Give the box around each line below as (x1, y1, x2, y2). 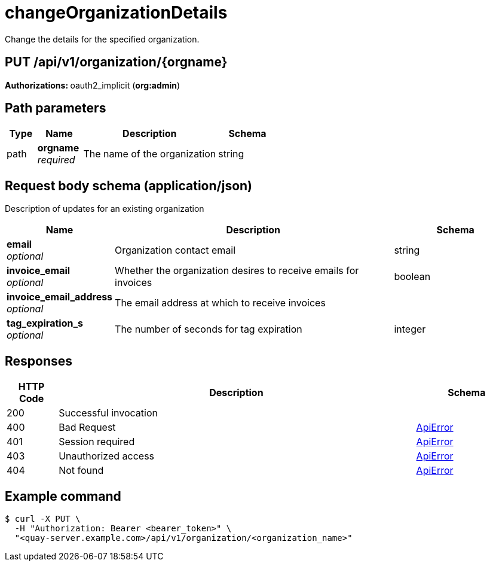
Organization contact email (115, 244, 236, 257)
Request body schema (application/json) (5, 178, 253, 193)
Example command (5, 488, 121, 504)
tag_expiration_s (7, 317, 83, 330)
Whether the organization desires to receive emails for (115, 264, 359, 277)
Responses (5, 353, 73, 369)
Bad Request (59, 421, 116, 434)
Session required (59, 436, 135, 448)
